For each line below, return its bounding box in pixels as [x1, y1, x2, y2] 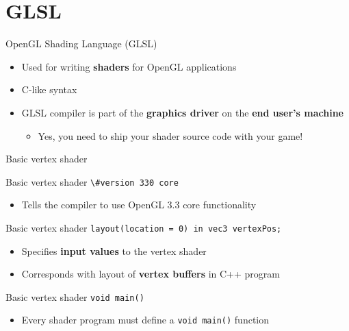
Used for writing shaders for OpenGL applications [21, 59, 237, 73]
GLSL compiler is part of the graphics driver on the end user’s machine [21, 105, 344, 119]
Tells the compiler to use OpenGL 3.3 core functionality [21, 197, 257, 212]
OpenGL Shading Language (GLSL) [5, 36, 157, 51]
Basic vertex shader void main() [5, 289, 144, 304]
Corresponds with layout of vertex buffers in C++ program [21, 267, 280, 281]
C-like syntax [21, 82, 77, 97]
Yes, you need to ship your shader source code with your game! [38, 128, 303, 143]
